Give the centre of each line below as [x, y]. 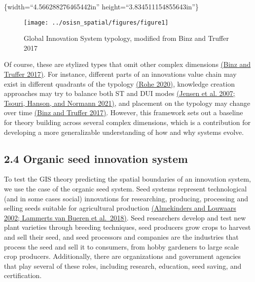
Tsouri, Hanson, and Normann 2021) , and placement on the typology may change [127, 103]
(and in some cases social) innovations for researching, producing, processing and [126, 198]
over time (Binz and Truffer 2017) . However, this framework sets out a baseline [124, 112]
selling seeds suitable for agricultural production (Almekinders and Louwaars [120, 208]
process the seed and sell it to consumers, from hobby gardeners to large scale [122, 246]
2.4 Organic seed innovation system [96, 158]
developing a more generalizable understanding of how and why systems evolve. [124, 132]
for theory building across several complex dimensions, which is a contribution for [127, 122]
